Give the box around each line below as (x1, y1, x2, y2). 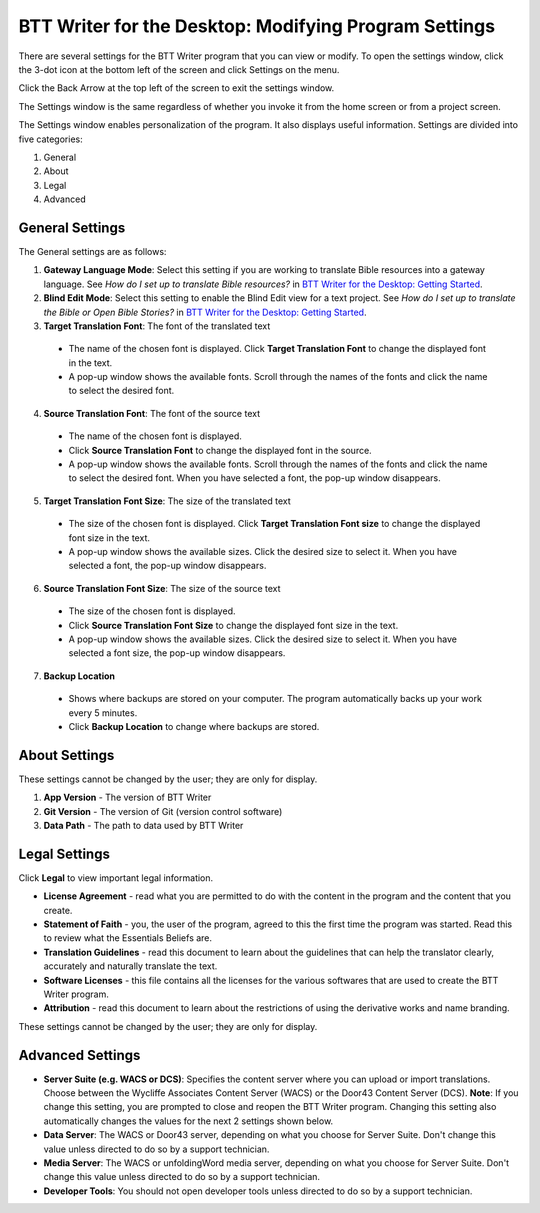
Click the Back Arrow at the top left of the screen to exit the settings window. (18, 82, 335, 94)
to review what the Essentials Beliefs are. (43, 932, 213, 944)
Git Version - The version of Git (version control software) (43, 805, 283, 817)
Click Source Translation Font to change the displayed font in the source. (68, 444, 372, 456)
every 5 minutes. (68, 706, 138, 719)
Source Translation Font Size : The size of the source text (43, 582, 281, 594)
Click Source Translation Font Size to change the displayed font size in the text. (68, 619, 399, 631)
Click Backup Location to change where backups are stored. (68, 720, 320, 732)
